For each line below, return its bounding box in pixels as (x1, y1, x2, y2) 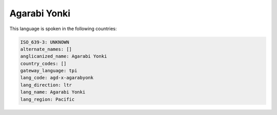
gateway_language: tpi (20, 68, 77, 74)
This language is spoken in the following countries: (9, 26, 117, 32)
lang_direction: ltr (20, 82, 72, 88)
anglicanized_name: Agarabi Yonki (20, 54, 107, 59)
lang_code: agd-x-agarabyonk (20, 75, 94, 81)
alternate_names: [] (20, 46, 72, 52)
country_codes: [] (20, 60, 67, 66)
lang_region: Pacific (20, 96, 75, 102)
